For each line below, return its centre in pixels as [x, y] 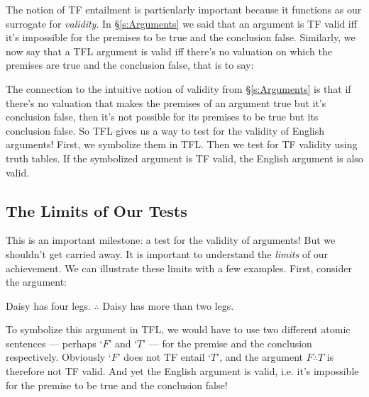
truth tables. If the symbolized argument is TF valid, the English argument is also [184, 158]
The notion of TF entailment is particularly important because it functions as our [184, 9]
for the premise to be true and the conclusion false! [117, 385]
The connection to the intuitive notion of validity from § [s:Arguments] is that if [178, 88]
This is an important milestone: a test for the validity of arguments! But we [171, 240]
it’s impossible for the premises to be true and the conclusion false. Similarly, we [181, 37]
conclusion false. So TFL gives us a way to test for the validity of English [165, 130]
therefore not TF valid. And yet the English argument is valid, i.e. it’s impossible [182, 371]
